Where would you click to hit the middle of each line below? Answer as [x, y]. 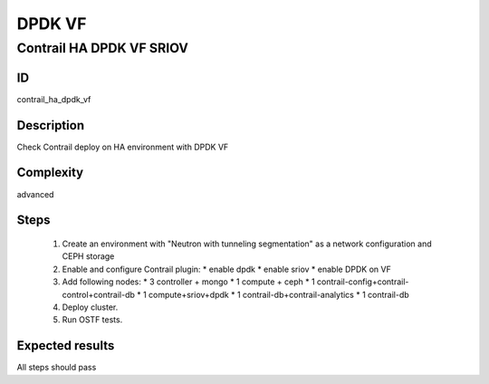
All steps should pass [57, 368]
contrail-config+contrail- [363, 282]
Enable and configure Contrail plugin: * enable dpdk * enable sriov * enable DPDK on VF [226, 269]
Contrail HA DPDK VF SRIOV [103, 48]
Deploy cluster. [90, 307]
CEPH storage [88, 256]
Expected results [66, 346]
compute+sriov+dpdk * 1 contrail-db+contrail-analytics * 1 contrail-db [278, 294]
